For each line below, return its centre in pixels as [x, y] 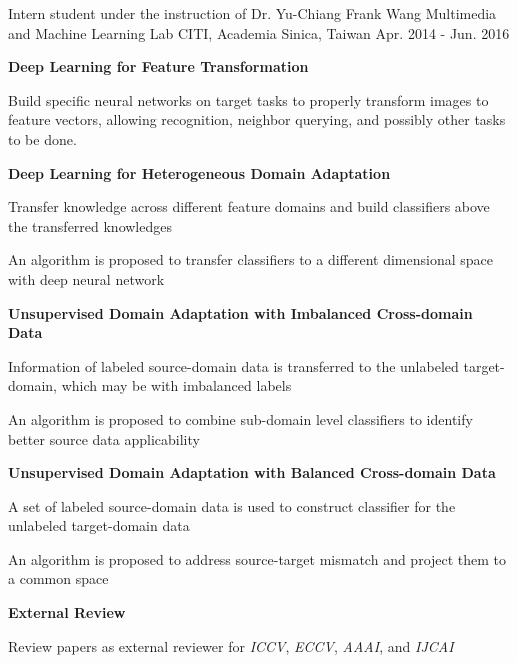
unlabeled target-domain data [99, 525]
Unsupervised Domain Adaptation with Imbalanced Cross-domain [240, 312]
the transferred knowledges [90, 225]
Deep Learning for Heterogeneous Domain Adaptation [199, 172]
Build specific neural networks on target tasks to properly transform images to [248, 99]
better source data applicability [104, 438]
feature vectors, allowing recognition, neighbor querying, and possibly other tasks [257, 119]
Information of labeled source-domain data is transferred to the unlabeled [233, 365]
